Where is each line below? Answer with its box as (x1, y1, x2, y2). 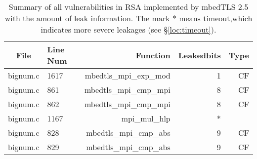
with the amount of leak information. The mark (4, 12, 170, 24)
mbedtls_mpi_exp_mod (85, 70, 171, 81)
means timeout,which (179, 12, 253, 24)
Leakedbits (178, 49, 221, 61)
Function (135, 49, 171, 61)
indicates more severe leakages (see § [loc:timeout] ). (41, 24, 216, 35)
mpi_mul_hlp (121, 113, 171, 124)
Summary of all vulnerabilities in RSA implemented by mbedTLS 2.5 (8, 1, 249, 12)
